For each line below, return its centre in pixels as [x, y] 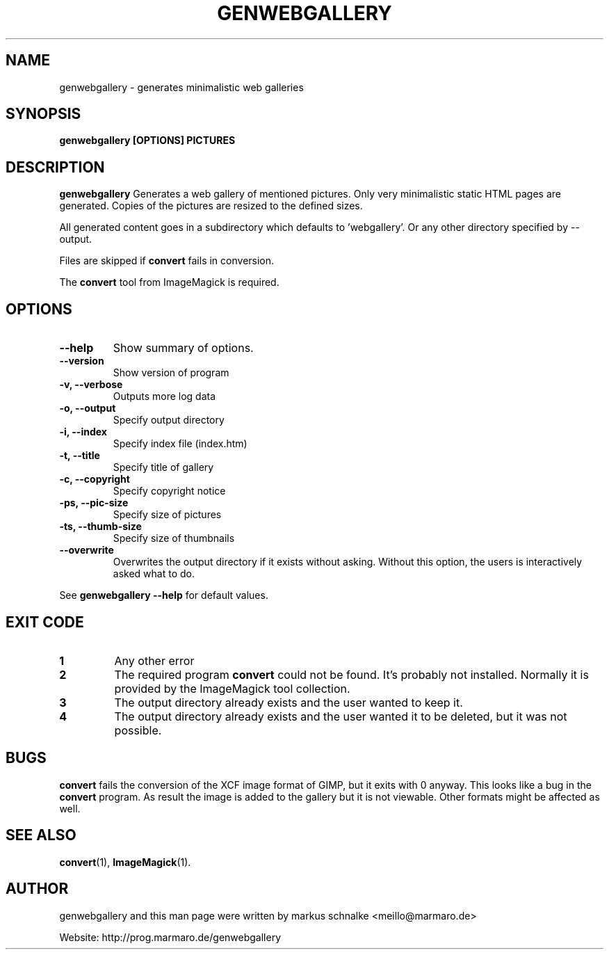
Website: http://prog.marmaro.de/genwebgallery [170, 937]
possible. [138, 730]
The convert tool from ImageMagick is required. [169, 282]
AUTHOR [37, 889]
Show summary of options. [183, 348]
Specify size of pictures [167, 515]
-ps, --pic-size [94, 503]
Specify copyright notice [169, 491]
